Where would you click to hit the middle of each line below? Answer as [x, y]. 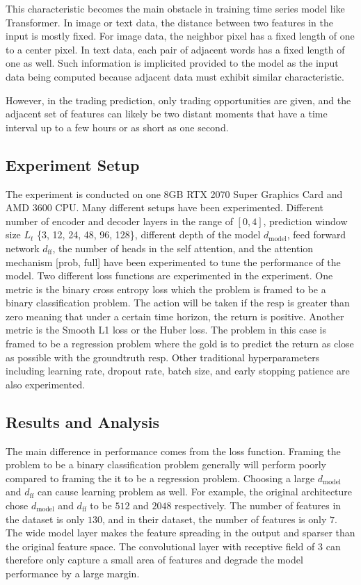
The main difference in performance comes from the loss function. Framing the [173, 451]
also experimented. [46, 384]
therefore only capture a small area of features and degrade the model [154, 560]
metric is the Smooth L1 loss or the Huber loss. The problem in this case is [166, 330]
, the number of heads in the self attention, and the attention [183, 248]
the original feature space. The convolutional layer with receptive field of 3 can [173, 546]
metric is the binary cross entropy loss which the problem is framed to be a [166, 289]
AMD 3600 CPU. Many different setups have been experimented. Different [165, 207]
